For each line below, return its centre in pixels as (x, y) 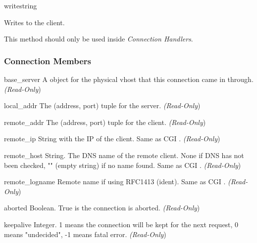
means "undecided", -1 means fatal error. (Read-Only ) (85, 234)
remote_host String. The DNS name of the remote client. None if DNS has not (124, 155)
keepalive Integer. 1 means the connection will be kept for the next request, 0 (121, 224)
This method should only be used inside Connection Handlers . (99, 39)
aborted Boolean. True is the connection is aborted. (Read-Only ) (102, 208)
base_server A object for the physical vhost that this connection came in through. (129, 79)
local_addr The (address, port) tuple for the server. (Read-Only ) (102, 105)
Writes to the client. (34, 22)
